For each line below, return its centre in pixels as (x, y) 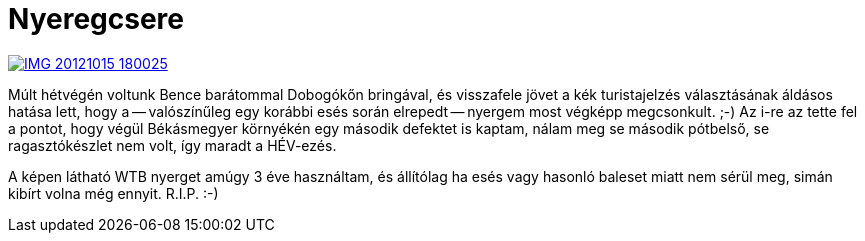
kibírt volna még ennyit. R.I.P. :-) (113, 193)
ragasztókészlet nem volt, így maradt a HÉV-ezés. (172, 145)
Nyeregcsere (96, 19)
